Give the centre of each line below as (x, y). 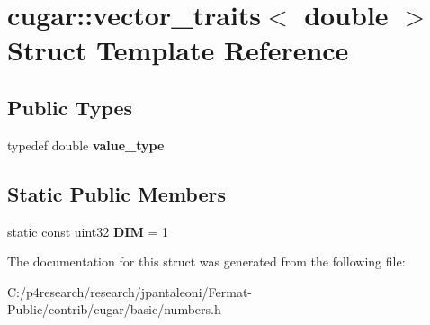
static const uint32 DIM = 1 (88, 231)
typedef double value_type (86, 144)
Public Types (70, 107)
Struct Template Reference (178, 50)
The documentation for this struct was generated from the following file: (206, 262)
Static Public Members (117, 193)
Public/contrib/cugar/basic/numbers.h (114, 309)
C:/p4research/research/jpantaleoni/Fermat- (130, 291)
